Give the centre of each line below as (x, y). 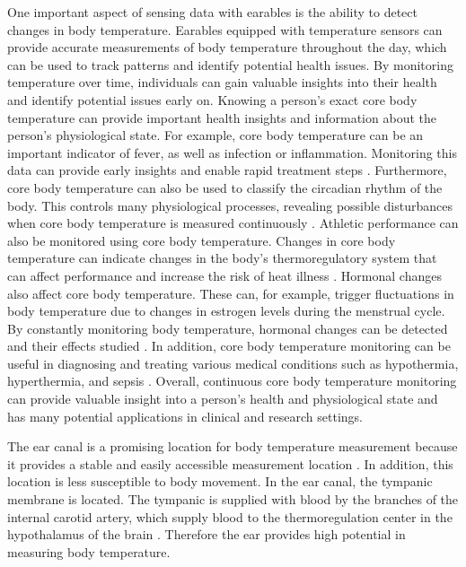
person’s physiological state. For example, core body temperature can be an (215, 135)
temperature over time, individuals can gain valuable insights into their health (222, 82)
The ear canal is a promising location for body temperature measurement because (233, 446)
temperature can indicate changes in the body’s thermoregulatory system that (222, 258)
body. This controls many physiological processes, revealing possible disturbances (230, 205)
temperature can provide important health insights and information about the (222, 117)
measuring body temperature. (89, 551)
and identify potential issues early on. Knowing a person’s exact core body (212, 99)
